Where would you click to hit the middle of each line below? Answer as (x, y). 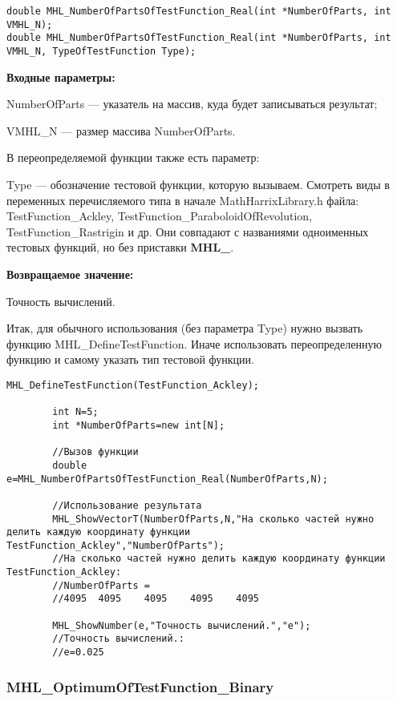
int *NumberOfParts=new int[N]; (139, 425)
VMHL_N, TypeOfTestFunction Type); (101, 51)
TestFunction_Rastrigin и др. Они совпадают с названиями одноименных (188, 231)
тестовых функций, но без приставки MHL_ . (120, 247)
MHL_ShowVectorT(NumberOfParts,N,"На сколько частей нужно (213, 519)
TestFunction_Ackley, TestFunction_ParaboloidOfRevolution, (159, 216)
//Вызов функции (95, 452)
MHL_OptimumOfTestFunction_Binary (140, 686)
